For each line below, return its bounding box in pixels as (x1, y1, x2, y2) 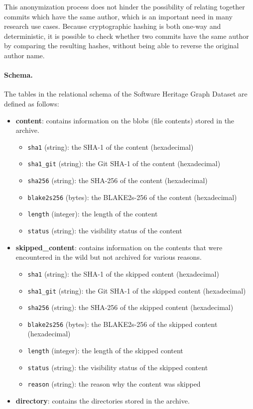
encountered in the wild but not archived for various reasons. (15, 252, 202, 262)
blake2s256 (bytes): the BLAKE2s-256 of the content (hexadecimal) (27, 192, 237, 202)
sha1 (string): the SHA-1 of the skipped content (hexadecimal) (27, 268, 219, 279)
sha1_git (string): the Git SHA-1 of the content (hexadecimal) (27, 158, 221, 169)
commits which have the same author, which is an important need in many (4, 11, 233, 21)
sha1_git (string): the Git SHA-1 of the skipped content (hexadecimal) (27, 285, 246, 296)
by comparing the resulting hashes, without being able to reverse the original (4, 40, 239, 51)
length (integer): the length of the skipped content (27, 345, 183, 356)
